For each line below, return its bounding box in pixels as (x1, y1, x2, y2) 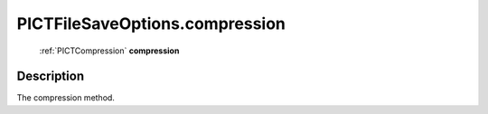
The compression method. (16, 92, 115, 103)
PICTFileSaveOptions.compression (16, 14, 286, 33)
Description (16, 69, 85, 84)
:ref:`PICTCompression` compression (39, 45, 180, 56)
